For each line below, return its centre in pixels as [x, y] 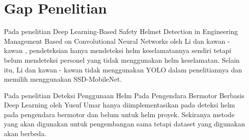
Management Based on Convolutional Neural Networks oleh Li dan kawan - [117, 41]
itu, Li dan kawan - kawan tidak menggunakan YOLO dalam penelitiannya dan [123, 69]
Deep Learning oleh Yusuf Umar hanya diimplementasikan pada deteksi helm [120, 105]
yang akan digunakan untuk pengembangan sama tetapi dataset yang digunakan [124, 124]
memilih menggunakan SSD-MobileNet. [63, 79]
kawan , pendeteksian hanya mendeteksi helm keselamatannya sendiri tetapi [118, 50]
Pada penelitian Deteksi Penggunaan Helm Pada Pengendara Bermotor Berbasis [124, 95]
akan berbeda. [25, 133]
